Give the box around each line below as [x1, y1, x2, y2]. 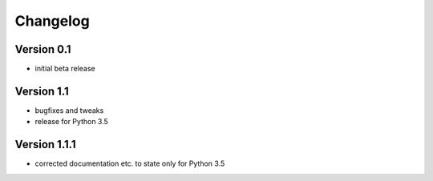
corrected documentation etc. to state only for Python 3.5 [34, 159, 225, 168]
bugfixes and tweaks [34, 105, 104, 115]
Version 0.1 [14, 42, 71, 56]
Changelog [14, 12, 90, 30]
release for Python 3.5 [34, 117, 108, 127]
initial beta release [34, 64, 95, 74]
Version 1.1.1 [14, 138, 76, 151]
